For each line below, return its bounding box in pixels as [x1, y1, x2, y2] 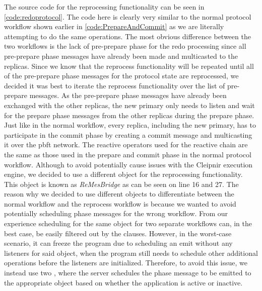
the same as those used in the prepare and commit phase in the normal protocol [4, 149, 251, 159]
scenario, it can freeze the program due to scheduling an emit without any [4, 238, 233, 248]
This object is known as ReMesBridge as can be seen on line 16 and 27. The [4, 178, 239, 189]
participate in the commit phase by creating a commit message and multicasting [4, 129, 252, 140]
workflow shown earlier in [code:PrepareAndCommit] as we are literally [4, 21, 224, 32]
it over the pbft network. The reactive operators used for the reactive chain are [4, 139, 248, 150]
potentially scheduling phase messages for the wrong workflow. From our [4, 208, 228, 219]
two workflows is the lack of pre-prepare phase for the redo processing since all [4, 41, 246, 51]
